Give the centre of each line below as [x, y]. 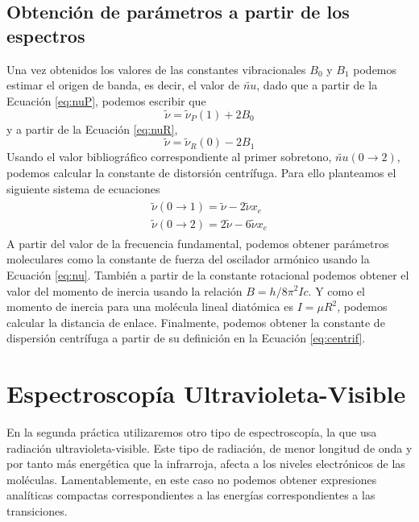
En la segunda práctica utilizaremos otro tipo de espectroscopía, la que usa [192, 432]
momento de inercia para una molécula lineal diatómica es [150, 307]
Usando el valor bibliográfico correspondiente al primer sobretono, [169, 157]
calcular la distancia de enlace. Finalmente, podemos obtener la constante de [196, 322]
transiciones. [37, 510]
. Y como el [336, 290]
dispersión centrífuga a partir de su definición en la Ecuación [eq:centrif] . [186, 338]
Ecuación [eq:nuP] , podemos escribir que [106, 100]
